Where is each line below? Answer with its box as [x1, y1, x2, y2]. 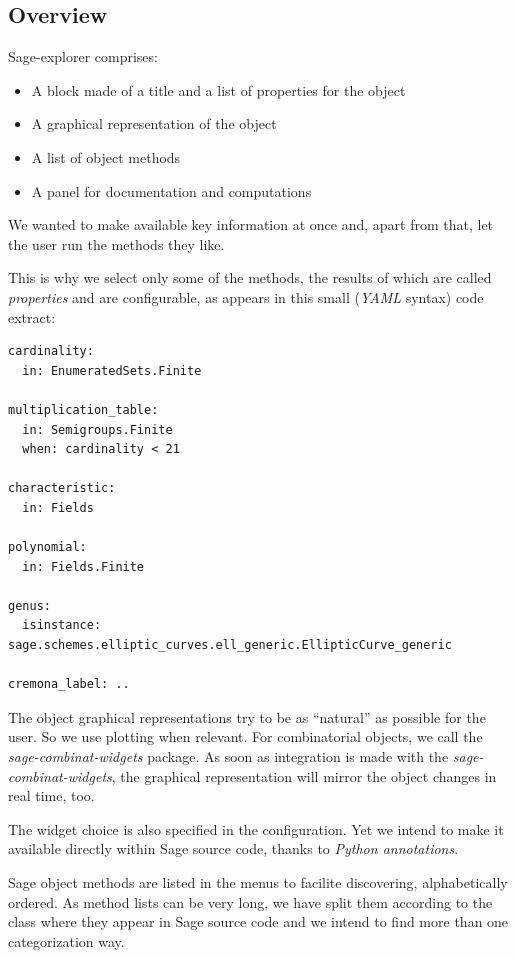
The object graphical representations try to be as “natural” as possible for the [8, 706, 486, 727]
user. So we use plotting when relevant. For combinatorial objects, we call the [8, 726, 483, 747]
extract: [8, 306, 56, 327]
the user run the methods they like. [8, 233, 225, 254]
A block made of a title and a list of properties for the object [31, 79, 406, 100]
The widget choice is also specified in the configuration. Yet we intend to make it [8, 818, 504, 839]
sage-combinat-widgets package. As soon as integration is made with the [8, 746, 449, 767]
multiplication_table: [8, 402, 159, 417]
